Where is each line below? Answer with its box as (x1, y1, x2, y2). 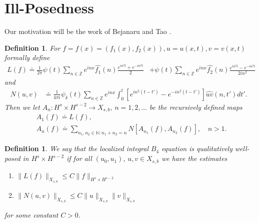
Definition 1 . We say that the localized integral (4, 143, 149, 154)
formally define (4, 52, 50, 63)
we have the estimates (161, 153, 227, 163)
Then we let (4, 101, 40, 112)
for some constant (4, 209, 58, 220)
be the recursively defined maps (149, 101, 243, 112)
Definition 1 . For (4, 42, 60, 53)
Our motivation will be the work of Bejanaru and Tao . (4, 26, 171, 36)
